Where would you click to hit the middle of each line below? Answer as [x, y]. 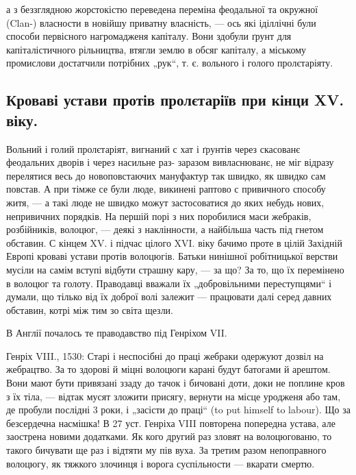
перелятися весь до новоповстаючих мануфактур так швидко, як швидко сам [166, 175]
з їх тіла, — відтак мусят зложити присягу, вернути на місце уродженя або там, [174, 396]
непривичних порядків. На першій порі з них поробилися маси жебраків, [159, 216]
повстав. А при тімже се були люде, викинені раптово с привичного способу [166, 189]
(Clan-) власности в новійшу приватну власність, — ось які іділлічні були [161, 22]
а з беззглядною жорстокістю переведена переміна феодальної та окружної [162, 9]
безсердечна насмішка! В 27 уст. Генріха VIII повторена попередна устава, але [171, 423]
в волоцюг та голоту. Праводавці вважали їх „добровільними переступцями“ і [169, 283]
